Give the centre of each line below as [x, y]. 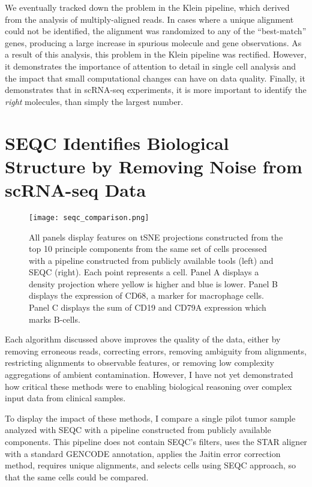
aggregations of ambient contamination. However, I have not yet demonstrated [149, 375]
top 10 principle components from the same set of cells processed [148, 249]
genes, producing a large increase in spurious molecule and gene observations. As [153, 42]
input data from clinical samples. [65, 398]
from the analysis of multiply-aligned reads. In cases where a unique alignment [149, 19]
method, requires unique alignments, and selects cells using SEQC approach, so [151, 465]
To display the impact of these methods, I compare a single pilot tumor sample [150, 418]
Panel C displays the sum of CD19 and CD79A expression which [148, 307]
